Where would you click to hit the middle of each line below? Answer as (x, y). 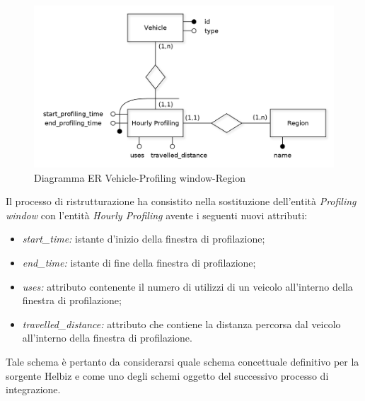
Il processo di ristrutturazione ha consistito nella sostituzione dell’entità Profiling (181, 201)
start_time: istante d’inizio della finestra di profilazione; (144, 239)
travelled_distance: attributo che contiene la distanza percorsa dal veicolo (181, 324)
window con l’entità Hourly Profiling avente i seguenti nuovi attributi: (157, 215)
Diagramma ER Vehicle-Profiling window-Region (140, 177)
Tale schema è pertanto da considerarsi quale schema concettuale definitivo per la (182, 361)
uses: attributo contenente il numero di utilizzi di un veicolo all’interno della (187, 286)
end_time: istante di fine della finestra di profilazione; (139, 262)
